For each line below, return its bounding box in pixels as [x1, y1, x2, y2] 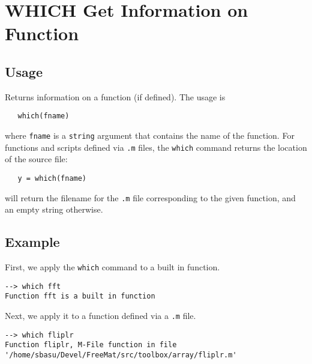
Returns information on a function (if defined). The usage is [5, 90, 226, 103]
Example [5, 232, 60, 251]
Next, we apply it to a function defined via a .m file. [5, 309, 196, 321]
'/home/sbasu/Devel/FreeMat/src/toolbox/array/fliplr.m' [5, 350, 237, 359]
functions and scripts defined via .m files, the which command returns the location [5, 141, 307, 153]
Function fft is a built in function [5, 292, 155, 301]
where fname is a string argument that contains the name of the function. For [5, 129, 295, 142]
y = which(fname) [17, 174, 87, 183]
